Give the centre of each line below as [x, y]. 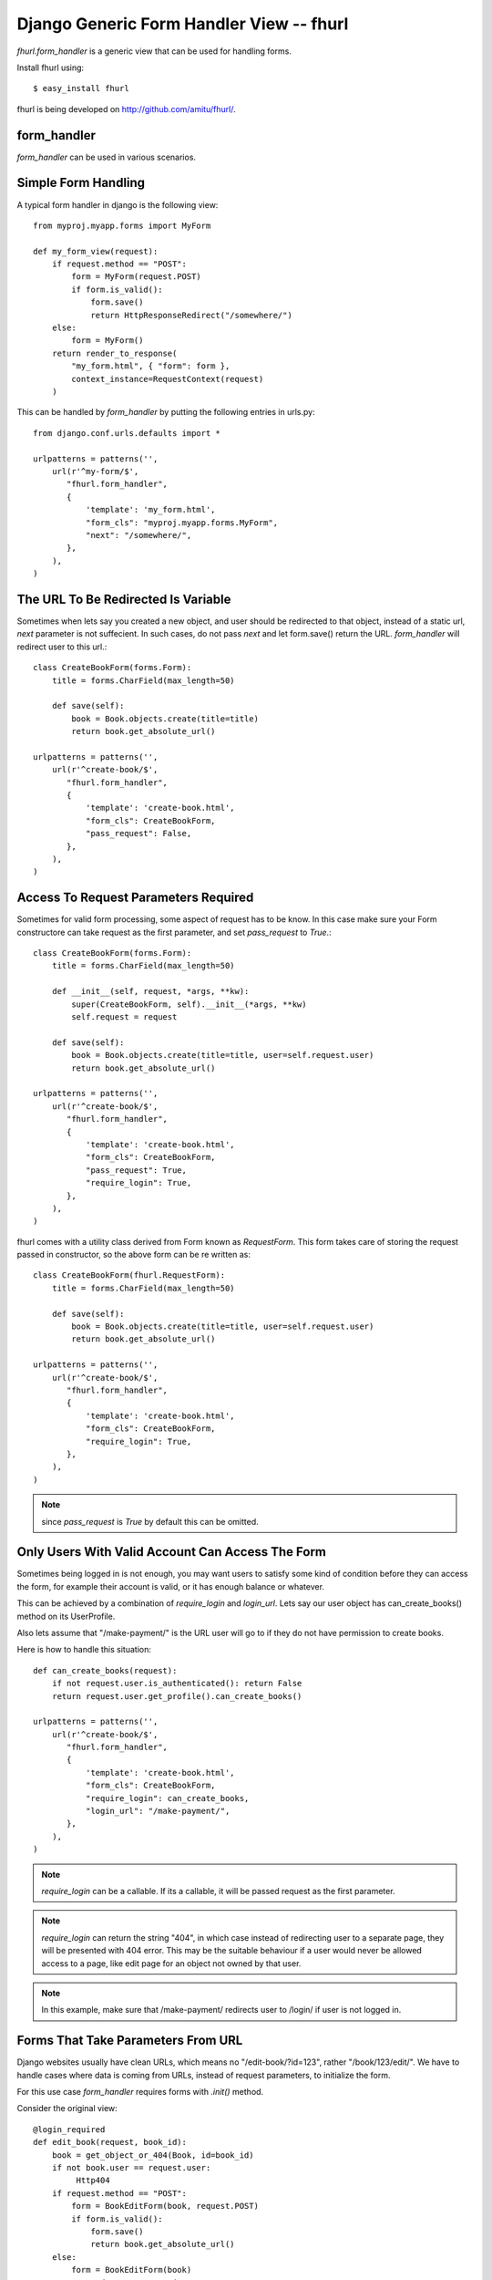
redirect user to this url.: [62, 647]
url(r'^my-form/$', [95, 471]
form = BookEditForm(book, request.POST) [165, 2206]
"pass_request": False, [138, 834]
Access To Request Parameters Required [135, 898]
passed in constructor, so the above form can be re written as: [133, 1255]
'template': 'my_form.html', [150, 510]
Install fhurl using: [51, 67]
